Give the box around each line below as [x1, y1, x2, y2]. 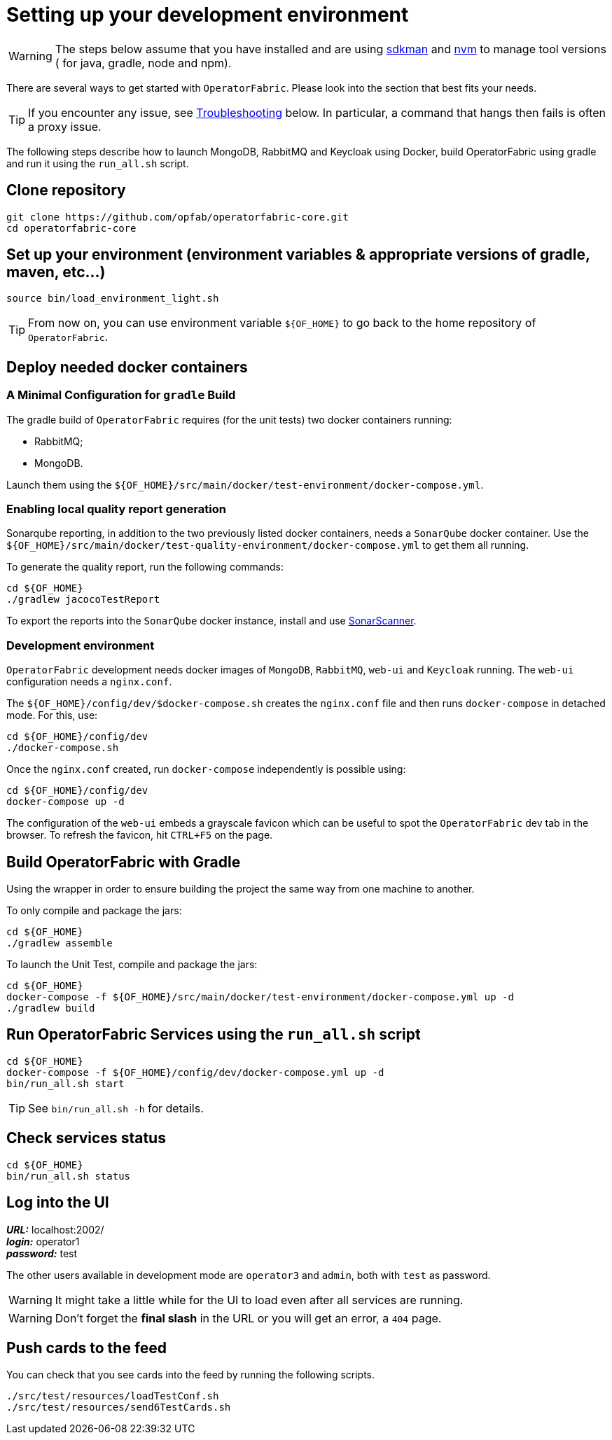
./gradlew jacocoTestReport [6, 594, 160, 606]
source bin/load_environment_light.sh [6, 293, 219, 305]
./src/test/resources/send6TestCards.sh [6, 1401, 231, 1413]
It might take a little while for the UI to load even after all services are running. [55, 1292, 464, 1307]
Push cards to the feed [6, 1338, 167, 1357]
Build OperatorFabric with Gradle [6, 853, 241, 871]
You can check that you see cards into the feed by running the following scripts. [6, 1369, 375, 1381]
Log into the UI [6, 1194, 109, 1212]
